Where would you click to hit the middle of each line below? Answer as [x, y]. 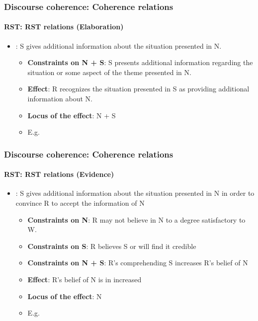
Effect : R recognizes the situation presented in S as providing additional [138, 89]
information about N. [60, 99]
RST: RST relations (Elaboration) [64, 27]
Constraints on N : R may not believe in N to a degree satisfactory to [136, 219]
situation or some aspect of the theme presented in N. [109, 72]
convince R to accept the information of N [80, 203]
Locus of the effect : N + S [72, 115]
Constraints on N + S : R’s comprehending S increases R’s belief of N [138, 263]
